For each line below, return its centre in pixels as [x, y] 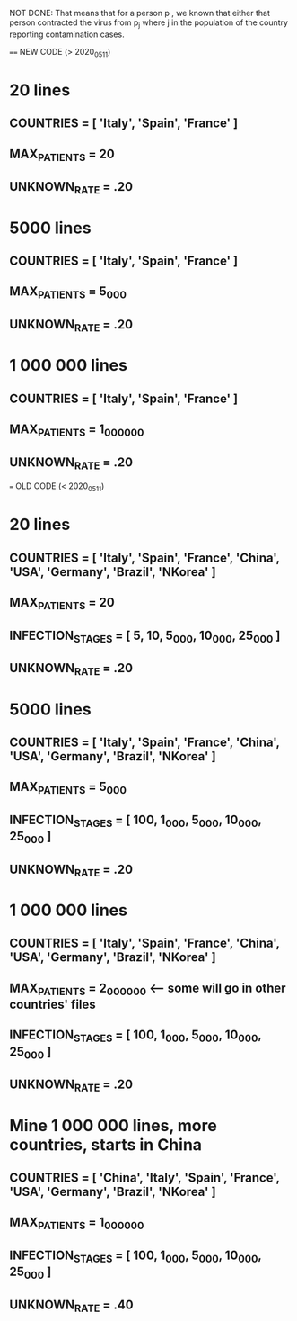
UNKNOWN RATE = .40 [71, 1306]
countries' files [52, 1004]
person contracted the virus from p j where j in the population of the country [149, 23]
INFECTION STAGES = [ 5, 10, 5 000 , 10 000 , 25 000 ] [145, 636]
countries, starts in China [106, 1144]
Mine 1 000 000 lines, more [113, 1125]
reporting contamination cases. [67, 34]
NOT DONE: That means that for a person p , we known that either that [140, 13]
